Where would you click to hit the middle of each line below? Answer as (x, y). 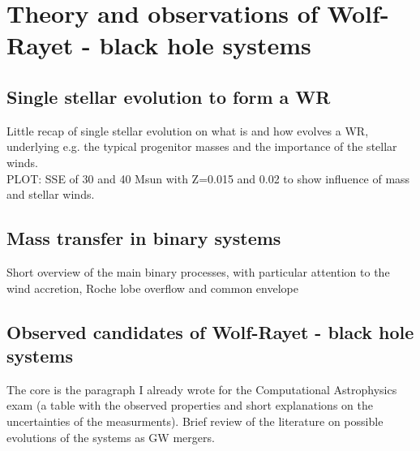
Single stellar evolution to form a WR (169, 96)
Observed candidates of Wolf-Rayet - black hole (210, 331)
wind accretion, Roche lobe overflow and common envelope (152, 288)
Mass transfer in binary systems (144, 238)
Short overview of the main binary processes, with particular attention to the (198, 271)
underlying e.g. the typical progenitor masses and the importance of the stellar (202, 146)
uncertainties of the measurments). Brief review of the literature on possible (195, 421)
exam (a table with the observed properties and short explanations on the (190, 405)
